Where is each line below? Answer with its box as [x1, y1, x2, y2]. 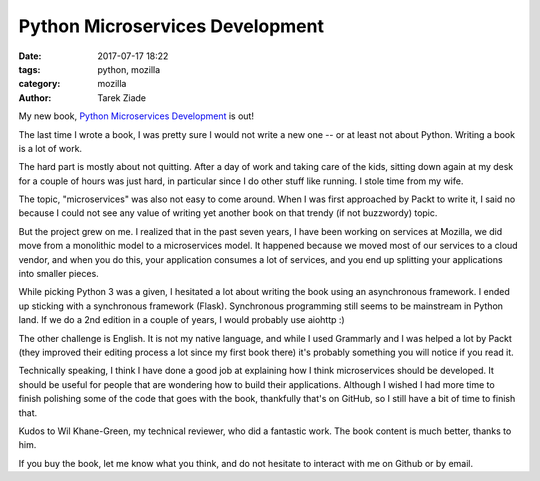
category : [18, 78, 61, 90]
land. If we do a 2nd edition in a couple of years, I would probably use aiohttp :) [18, 314, 345, 326]
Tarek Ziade [97, 91, 147, 104]
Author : [18, 91, 52, 104]
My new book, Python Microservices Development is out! [18, 110, 255, 122]
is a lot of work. [18, 142, 83, 154]
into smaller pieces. [18, 268, 99, 280]
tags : [18, 63, 41, 75]
